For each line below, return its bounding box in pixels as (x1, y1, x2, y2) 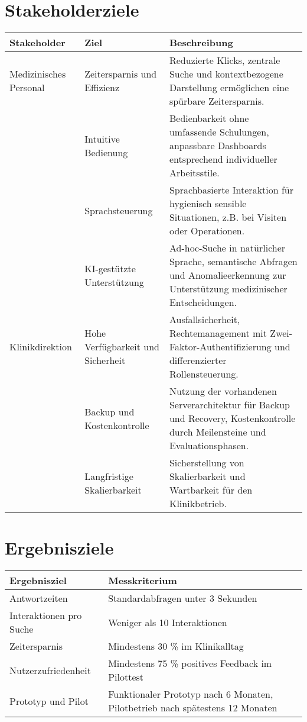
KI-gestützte (84, 261, 136, 275)
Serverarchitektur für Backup (169, 398, 290, 412)
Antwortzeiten (9, 591, 68, 605)
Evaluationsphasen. (169, 439, 249, 453)
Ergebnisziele (5, 536, 114, 560)
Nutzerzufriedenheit (9, 663, 91, 677)
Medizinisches (9, 67, 66, 81)
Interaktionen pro (9, 608, 82, 623)
